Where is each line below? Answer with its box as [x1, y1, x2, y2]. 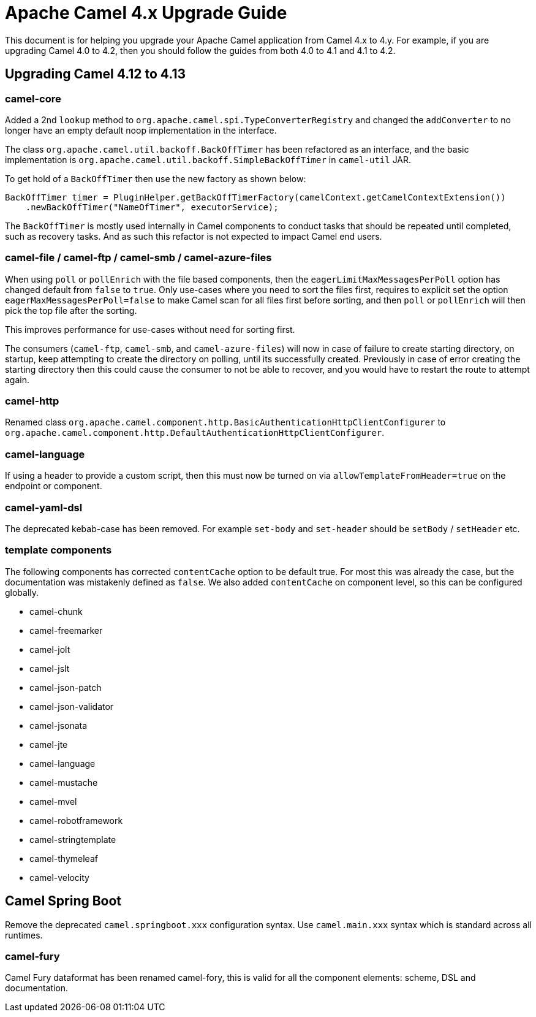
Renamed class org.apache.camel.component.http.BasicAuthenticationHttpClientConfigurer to [5, 417, 446, 428]
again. [5, 374, 30, 385]
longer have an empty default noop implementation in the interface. [5, 124, 277, 135]
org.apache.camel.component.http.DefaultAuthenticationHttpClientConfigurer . [5, 427, 385, 438]
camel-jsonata [29, 720, 88, 731]
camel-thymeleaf [29, 853, 98, 864]
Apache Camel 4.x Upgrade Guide [5, 2, 287, 23]
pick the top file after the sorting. [5, 305, 137, 316]
